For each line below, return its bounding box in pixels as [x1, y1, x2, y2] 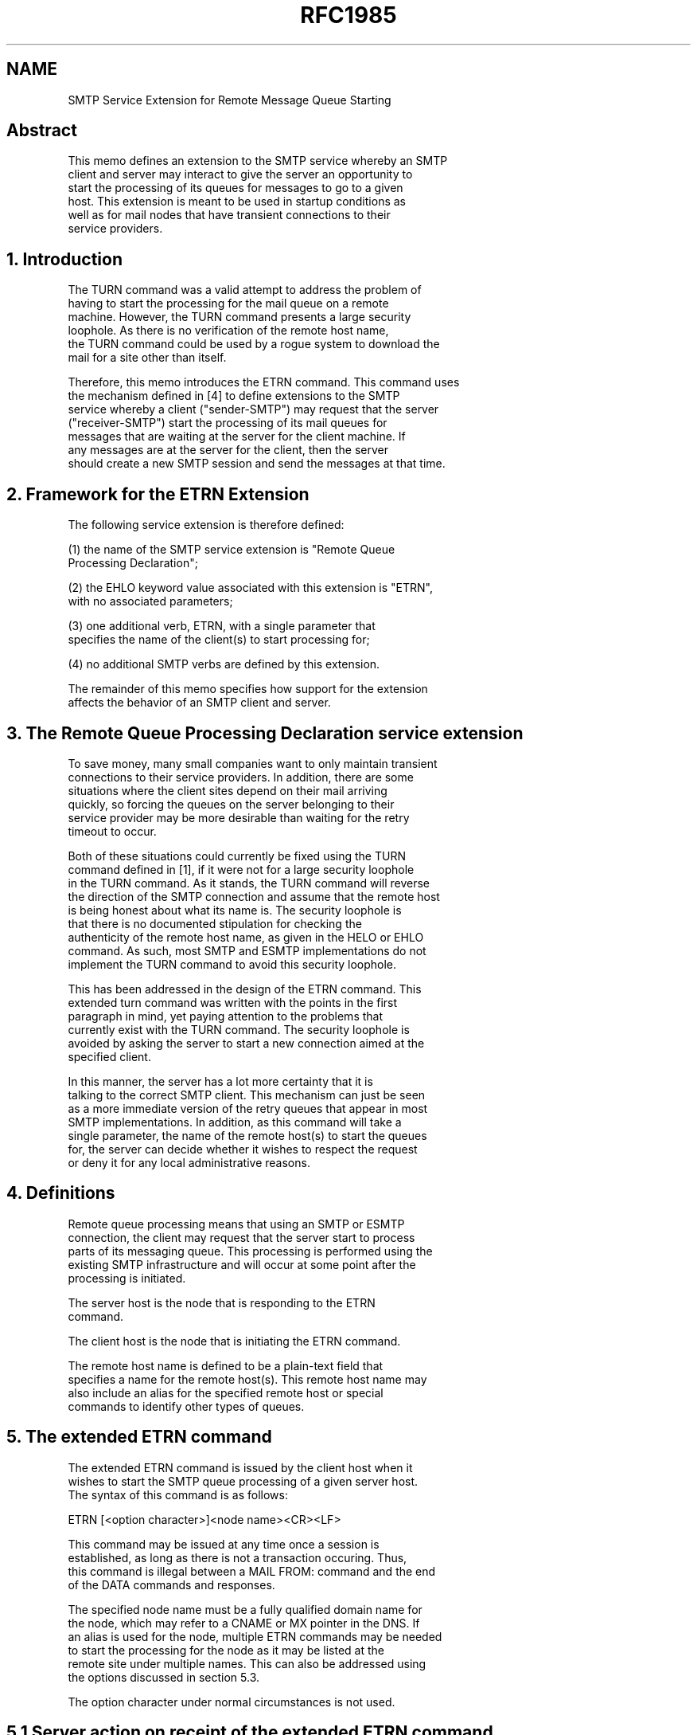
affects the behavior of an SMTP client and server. [68, 695, 331, 710]
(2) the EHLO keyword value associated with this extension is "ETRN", [68, 581, 434, 595]
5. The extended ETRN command [6, 1427, 272, 1447]
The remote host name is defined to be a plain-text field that [68, 1358, 384, 1373]
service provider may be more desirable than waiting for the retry [68, 810, 410, 824]
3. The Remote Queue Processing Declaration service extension [6, 723, 524, 743]
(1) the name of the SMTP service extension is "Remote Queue [68, 542, 395, 557]
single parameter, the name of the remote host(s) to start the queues [68, 1128, 427, 1142]
